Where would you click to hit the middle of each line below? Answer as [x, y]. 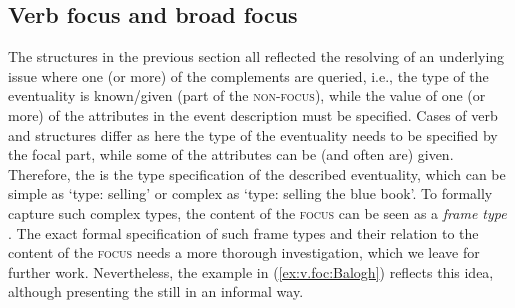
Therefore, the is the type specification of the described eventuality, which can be [257, 173]
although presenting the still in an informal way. [156, 291]
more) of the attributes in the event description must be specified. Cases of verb [253, 114]
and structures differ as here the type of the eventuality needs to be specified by [253, 134]
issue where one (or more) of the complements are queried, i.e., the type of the [248, 75]
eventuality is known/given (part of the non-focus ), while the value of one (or [247, 95]
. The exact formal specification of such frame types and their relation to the [243, 232]
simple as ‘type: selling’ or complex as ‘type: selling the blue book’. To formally [250, 193]
